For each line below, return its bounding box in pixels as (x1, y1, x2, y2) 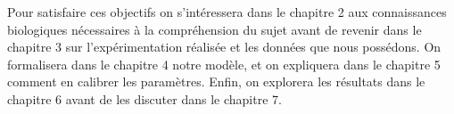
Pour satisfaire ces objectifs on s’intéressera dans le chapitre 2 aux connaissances (7, 3, 447, 20)
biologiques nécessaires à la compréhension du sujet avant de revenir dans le (7, 20, 422, 38)
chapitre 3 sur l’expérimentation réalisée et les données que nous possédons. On (7, 37, 442, 56)
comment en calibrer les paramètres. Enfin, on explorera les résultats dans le (7, 72, 425, 91)
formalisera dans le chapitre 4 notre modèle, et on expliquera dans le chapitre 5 (7, 54, 441, 73)
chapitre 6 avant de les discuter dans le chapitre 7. (7, 89, 282, 108)
